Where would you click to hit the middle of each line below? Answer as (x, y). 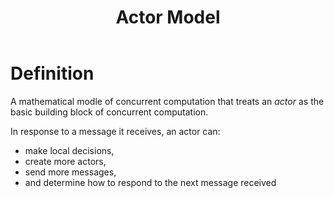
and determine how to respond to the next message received (150, 182)
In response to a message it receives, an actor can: (115, 131)
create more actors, (65, 161)
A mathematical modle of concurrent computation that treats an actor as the (167, 101)
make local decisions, (69, 150)
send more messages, (70, 172)
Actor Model (168, 17)
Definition (52, 73)
